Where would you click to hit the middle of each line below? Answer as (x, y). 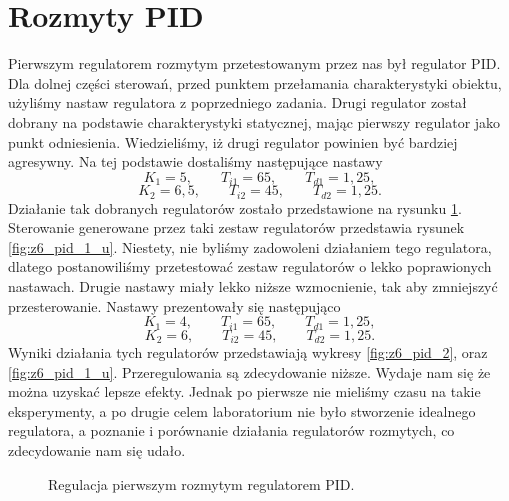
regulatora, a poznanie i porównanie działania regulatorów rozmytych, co (231, 430)
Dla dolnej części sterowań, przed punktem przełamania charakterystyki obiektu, (255, 82)
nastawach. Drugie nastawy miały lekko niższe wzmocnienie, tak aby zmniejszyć (253, 285)
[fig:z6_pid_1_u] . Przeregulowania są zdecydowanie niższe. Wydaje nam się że (249, 371)
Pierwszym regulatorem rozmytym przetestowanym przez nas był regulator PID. (254, 63)
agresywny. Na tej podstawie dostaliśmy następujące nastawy (195, 161)
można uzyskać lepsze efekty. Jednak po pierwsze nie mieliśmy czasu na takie (244, 391)
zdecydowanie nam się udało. (97, 450)
